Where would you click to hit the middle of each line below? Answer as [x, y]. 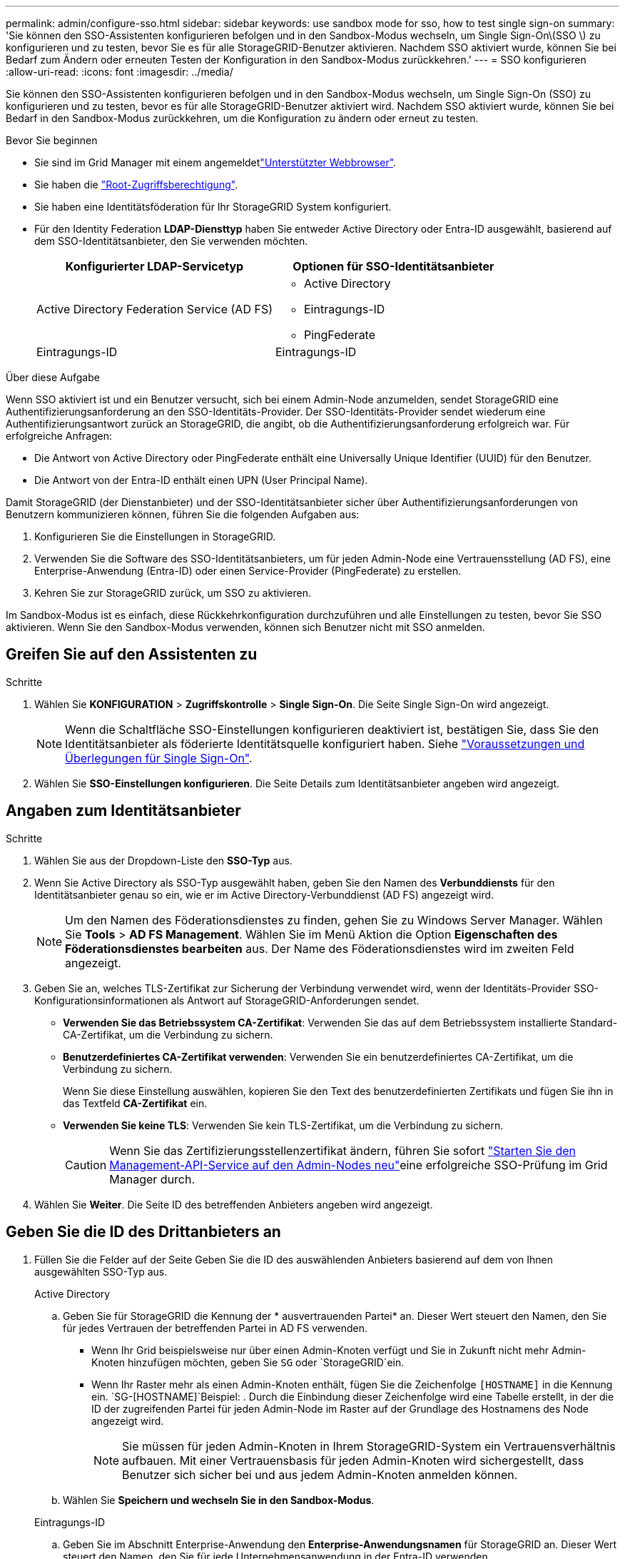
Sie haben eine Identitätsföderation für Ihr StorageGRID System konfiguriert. [213, 207]
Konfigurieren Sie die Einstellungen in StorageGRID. [155, 536]
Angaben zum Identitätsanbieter [123, 811]
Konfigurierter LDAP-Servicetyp [154, 266]
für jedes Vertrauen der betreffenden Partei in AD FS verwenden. [215, 1328]
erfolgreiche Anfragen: [59, 436]
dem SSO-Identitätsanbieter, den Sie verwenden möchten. [171, 241]
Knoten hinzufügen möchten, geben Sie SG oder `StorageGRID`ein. [248, 1362]
